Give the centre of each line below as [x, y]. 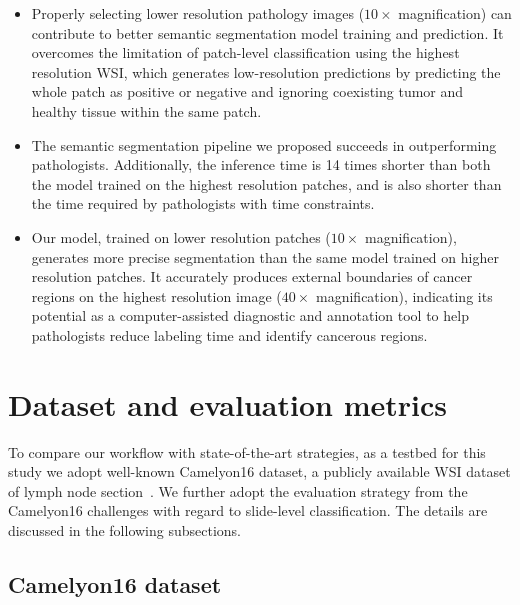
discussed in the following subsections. [125, 530]
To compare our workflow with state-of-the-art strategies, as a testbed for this [247, 451]
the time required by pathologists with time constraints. [203, 203]
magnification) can [455, 13]
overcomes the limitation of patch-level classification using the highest [245, 52]
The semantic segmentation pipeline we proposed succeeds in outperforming [264, 144]
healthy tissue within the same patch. [146, 110]
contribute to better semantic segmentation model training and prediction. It [267, 32]
